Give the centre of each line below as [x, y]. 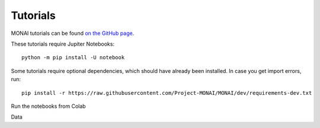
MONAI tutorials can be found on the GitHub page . [73, 33]
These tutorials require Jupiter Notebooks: [63, 44]
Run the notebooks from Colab [48, 106]
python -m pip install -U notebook [73, 57]
